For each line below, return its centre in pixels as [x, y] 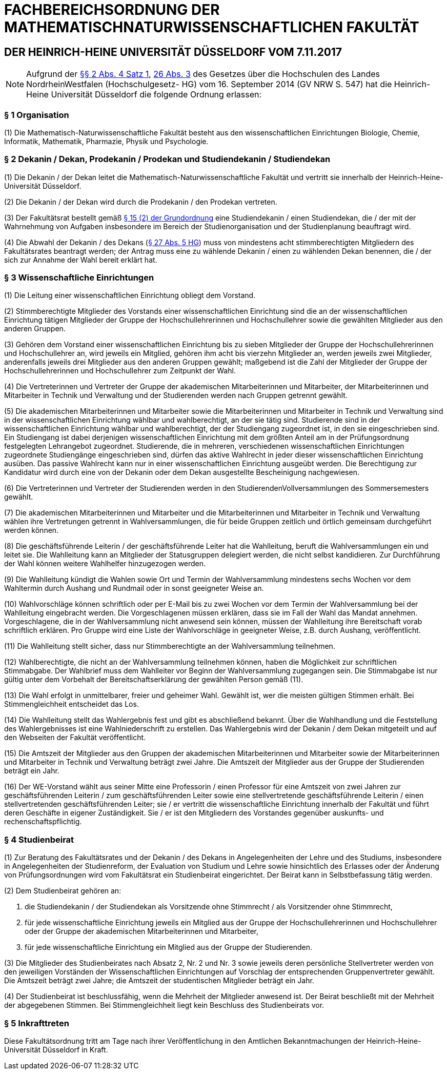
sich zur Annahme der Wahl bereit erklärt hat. [81, 260]
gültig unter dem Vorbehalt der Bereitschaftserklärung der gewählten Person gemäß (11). [154, 680]
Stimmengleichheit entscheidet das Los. [72, 704]
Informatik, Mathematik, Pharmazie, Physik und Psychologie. [106, 141]
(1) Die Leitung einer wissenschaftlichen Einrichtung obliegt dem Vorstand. [130, 295]
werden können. [32, 530]
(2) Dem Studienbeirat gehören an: [63, 891]
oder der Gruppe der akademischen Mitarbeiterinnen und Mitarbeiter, [142, 931]
